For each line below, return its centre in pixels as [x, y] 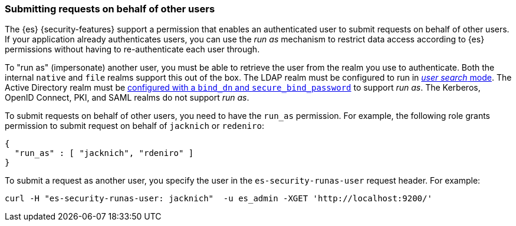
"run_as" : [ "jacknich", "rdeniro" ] [104, 153]
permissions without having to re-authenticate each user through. [132, 49]
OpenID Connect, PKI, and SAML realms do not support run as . [127, 98]
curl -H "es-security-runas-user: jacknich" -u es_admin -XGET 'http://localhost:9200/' [218, 199]
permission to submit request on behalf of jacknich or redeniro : [134, 126]
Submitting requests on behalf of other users [110, 9]
